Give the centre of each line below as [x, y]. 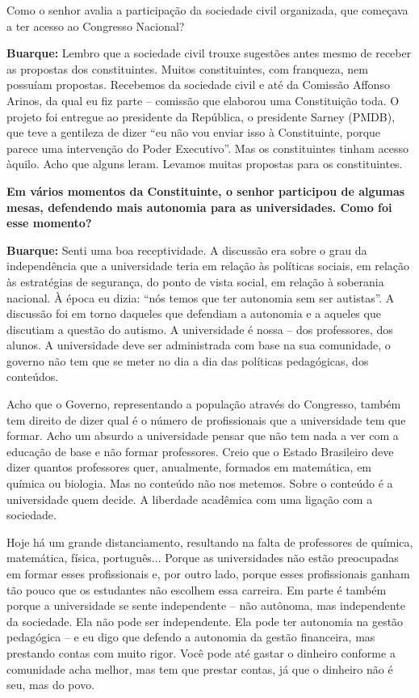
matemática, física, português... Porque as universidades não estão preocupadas [203, 558]
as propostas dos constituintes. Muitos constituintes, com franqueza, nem [187, 68]
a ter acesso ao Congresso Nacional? [96, 25]
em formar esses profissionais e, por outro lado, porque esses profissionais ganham [208, 573]
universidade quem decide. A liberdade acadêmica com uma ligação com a [190, 499]
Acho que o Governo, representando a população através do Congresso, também [204, 404]
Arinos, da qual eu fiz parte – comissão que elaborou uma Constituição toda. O [203, 100]
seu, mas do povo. [51, 685]
